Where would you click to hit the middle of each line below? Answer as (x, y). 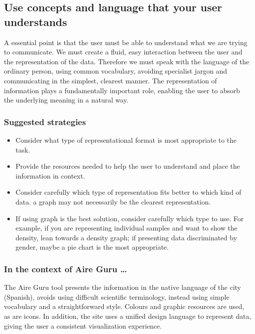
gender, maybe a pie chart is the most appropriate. (92, 247)
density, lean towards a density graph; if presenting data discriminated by (126, 237)
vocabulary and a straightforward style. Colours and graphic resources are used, (124, 306)
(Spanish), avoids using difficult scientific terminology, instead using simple (117, 296)
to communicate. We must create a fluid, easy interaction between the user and (123, 52)
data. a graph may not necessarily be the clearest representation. (113, 201)
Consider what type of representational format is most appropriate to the (126, 140)
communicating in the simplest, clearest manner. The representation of (111, 80)
